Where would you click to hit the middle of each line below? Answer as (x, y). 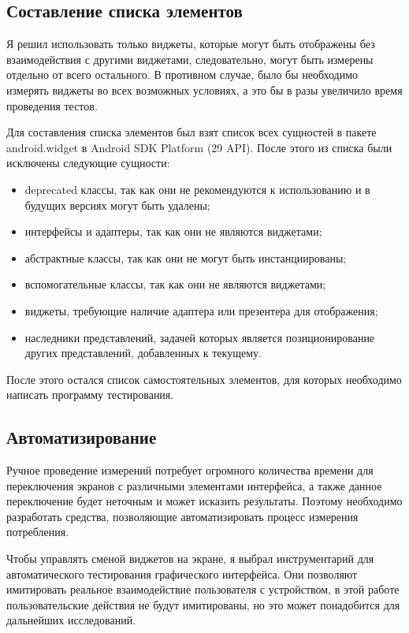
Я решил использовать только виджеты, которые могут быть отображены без (191, 44)
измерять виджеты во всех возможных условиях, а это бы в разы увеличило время (204, 89)
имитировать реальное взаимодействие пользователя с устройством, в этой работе (203, 589)
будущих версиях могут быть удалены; (117, 205)
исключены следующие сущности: (88, 163)
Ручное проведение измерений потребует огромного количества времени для (190, 470)
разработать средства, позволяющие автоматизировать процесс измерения (182, 516)
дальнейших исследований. (71, 620)
